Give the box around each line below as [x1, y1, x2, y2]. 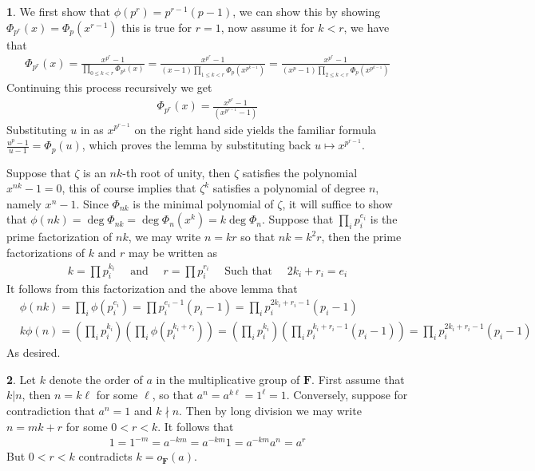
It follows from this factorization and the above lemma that [6, 280, 298, 297]
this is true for [121, 18, 192, 35]
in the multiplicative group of [156, 370, 300, 387]
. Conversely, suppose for [286, 386, 408, 403]
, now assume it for [220, 18, 315, 35]
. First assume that [311, 370, 405, 387]
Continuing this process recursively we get [6, 79, 212, 96]
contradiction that [6, 402, 95, 418]
